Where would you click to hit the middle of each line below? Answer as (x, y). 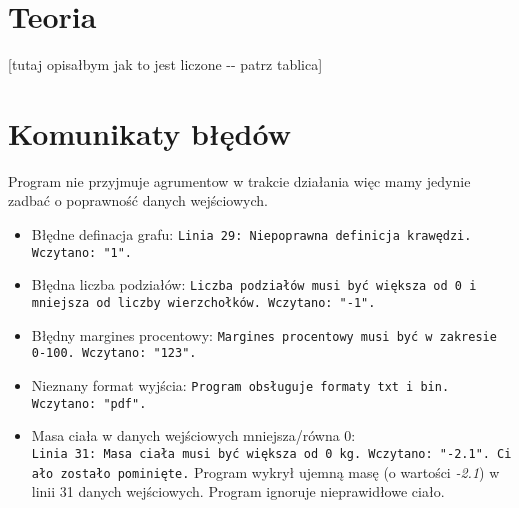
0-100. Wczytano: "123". (114, 353)
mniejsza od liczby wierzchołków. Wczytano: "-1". (203, 303)
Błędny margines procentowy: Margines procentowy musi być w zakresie (264, 334)
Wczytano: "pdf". (89, 403)
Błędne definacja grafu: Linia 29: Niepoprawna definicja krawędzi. (251, 234)
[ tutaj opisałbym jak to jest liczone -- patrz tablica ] (165, 64)
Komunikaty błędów (149, 132)
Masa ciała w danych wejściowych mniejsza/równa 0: (193, 435)
